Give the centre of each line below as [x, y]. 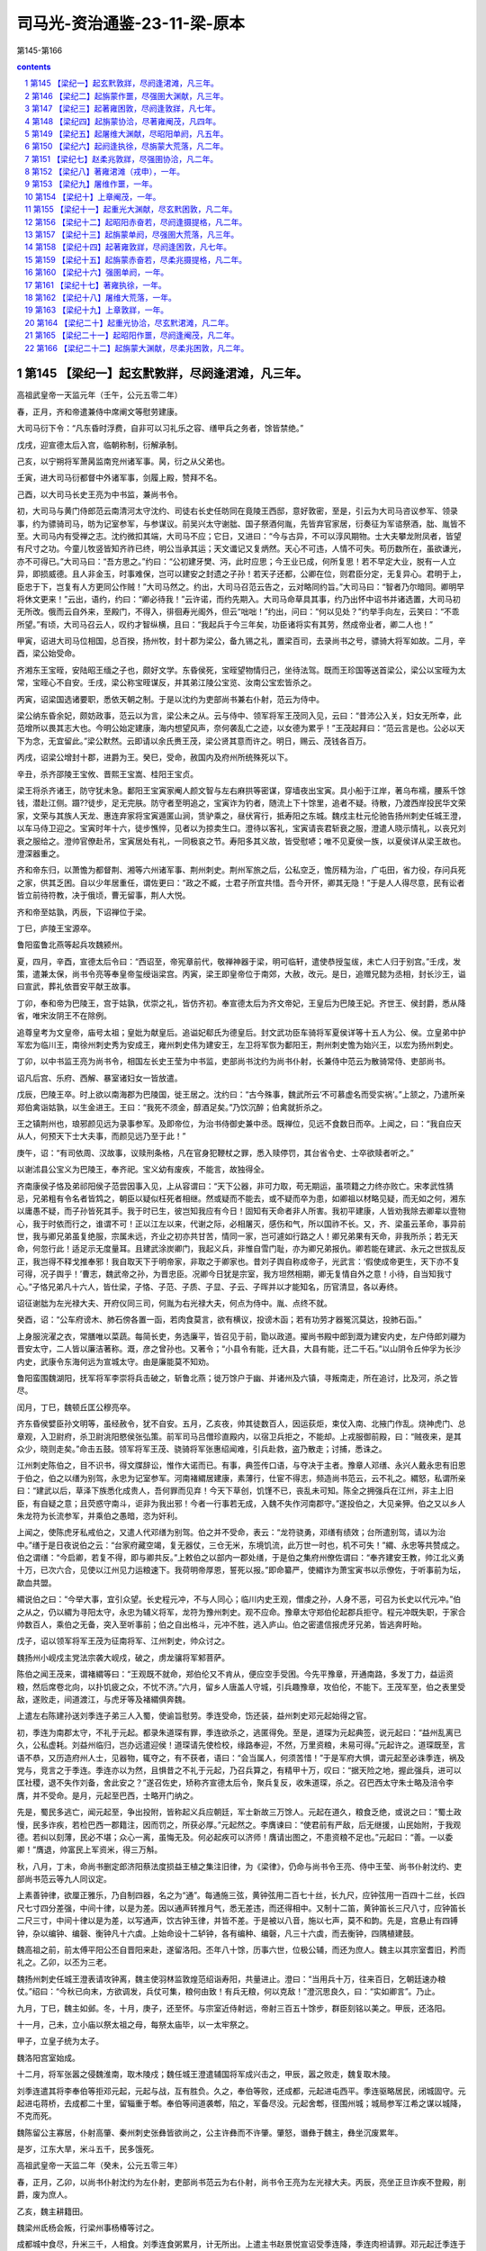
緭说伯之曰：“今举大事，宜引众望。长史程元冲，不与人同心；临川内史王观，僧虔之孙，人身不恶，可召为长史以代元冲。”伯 [239, 1599]
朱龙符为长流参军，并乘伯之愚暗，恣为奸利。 [99, 1515]
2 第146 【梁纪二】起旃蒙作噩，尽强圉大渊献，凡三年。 [126, 95]
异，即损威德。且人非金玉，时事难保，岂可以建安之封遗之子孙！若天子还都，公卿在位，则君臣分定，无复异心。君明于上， [241, 574]
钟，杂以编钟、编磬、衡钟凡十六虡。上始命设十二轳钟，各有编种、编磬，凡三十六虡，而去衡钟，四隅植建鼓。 [217, 1933]
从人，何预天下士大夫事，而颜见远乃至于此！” [101, 1136]
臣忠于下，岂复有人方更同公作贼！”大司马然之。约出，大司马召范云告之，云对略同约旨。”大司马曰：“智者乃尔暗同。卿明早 [241, 586]
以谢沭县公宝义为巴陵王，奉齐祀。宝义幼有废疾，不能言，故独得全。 [143, 1170]
